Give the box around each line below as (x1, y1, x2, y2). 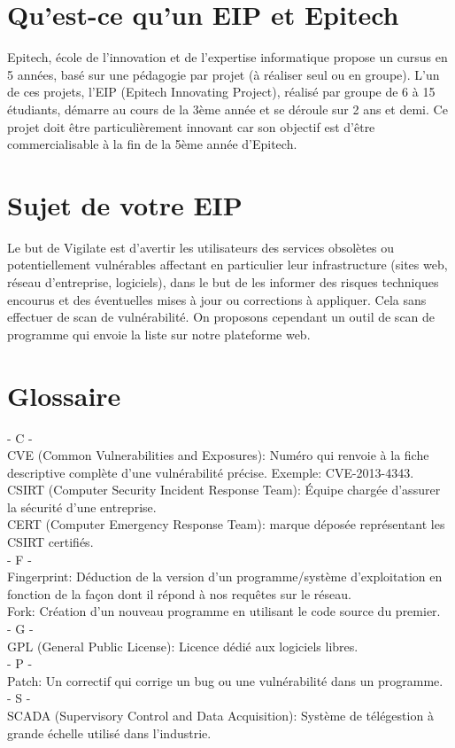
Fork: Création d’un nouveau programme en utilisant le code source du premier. (7, 602, 441, 620)
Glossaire (7, 377, 121, 413)
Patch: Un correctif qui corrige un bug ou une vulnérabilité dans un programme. (7, 671, 443, 690)
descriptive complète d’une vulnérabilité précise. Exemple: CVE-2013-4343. (7, 463, 414, 481)
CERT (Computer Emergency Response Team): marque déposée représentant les (7, 515, 445, 534)
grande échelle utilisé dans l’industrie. (7, 723, 212, 742)
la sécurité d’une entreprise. (7, 497, 157, 516)
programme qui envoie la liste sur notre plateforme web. (7, 324, 311, 343)
